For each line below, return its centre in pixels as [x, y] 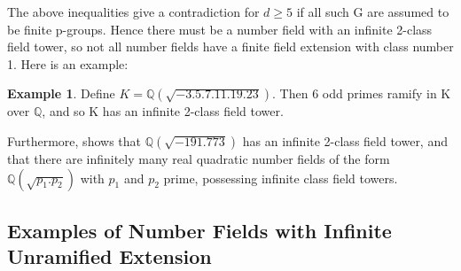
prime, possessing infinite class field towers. [281, 178]
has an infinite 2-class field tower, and [345, 140]
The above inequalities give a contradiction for [133, 12]
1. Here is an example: [68, 63]
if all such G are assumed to [373, 12]
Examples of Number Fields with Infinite [199, 230]
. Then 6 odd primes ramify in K [362, 93]
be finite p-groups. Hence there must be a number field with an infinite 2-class [220, 29]
